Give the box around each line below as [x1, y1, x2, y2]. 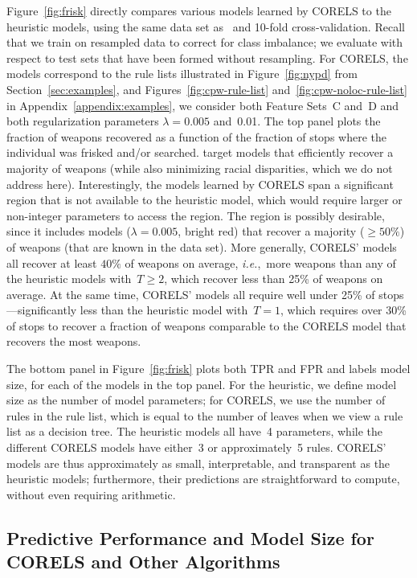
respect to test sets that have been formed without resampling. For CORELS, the [6, 49, 408, 66]
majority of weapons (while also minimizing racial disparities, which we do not [6, 159, 393, 176]
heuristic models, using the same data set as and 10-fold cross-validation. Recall [6, 18, 405, 35]
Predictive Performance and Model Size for [6, 525, 374, 550]
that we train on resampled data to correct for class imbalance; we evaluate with [6, 34, 403, 51]
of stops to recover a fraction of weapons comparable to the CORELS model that [6, 317, 407, 334]
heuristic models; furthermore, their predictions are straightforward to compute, [6, 470, 400, 487]
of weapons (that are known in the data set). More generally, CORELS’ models [6, 238, 397, 255]
